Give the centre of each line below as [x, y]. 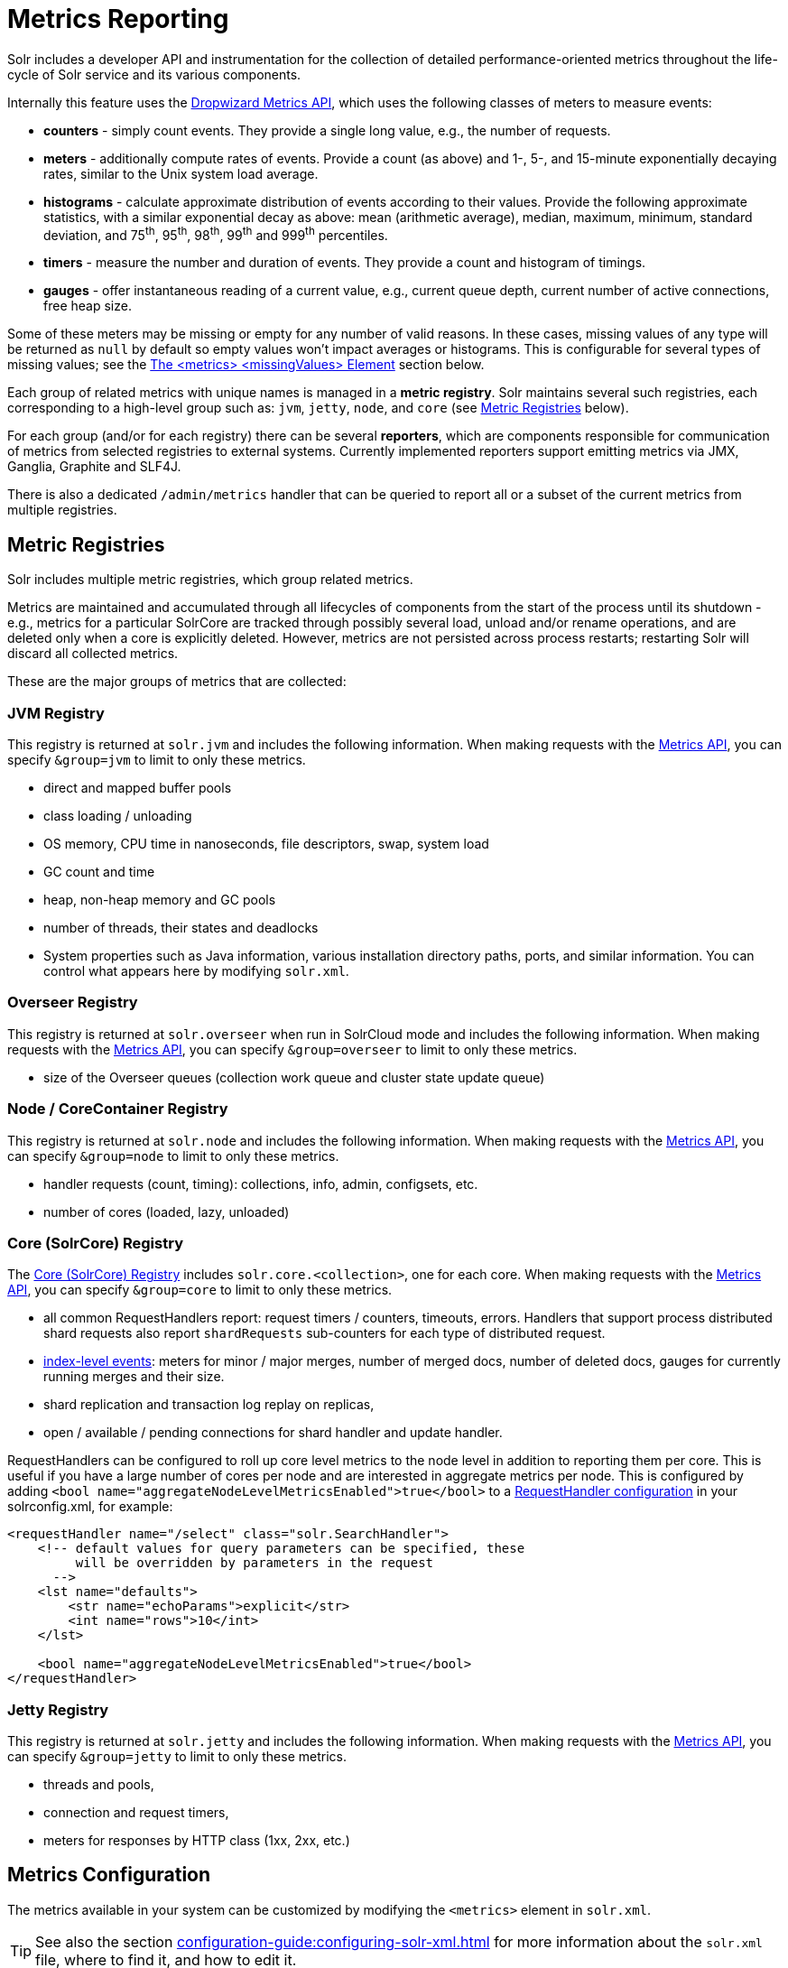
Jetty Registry [58, 1709]
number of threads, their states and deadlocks [181, 928]
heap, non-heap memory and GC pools [160, 900]
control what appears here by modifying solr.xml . [196, 971]
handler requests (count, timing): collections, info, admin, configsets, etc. [261, 1184]
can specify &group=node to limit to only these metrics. [173, 1156]
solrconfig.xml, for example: [90, 1507]
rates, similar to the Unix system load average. [181, 173]
